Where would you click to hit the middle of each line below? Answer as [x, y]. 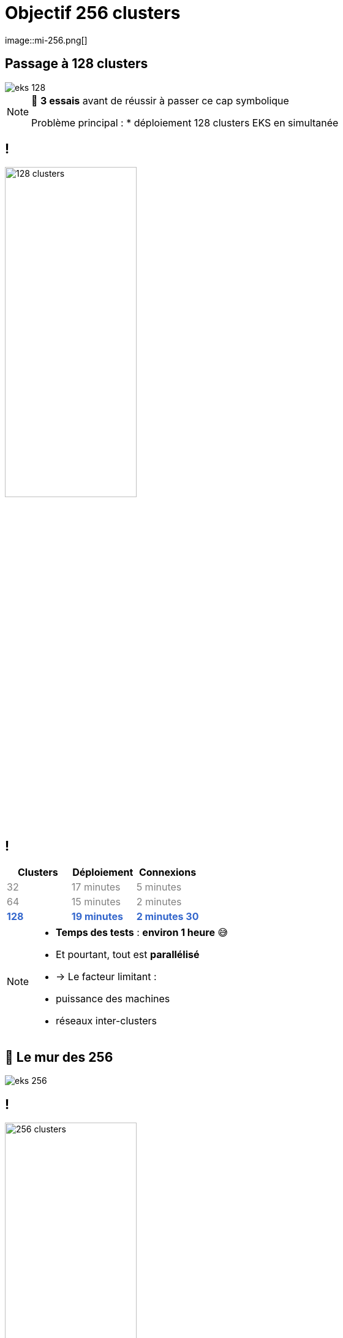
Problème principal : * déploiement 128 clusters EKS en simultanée [185, 122]
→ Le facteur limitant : [106, 977]
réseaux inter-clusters [107, 1021]
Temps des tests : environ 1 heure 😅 [142, 933]
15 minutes [96, 902]
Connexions [168, 872]
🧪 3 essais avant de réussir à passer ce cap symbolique [160, 100]
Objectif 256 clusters [93, 13]
